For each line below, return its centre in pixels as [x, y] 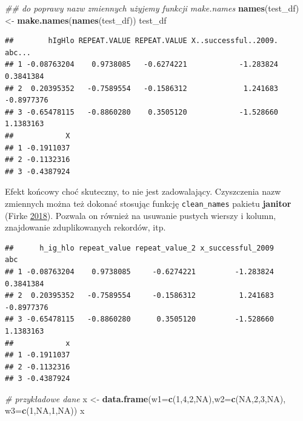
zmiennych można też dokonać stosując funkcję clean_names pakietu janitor [148, 203]
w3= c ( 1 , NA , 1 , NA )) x [45, 410]
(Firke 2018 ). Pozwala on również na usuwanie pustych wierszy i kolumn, [141, 215]
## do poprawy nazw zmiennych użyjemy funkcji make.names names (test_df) [152, 8]
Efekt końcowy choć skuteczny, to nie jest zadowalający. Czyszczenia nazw [143, 191]
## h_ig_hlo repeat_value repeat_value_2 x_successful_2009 [139, 248]
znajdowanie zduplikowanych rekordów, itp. [85, 227]
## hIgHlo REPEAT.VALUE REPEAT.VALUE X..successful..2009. [142, 41]
